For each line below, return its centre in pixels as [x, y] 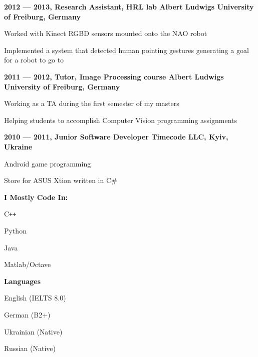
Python [15, 230]
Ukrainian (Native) [33, 331]
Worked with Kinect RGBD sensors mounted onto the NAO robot [106, 33]
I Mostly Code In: [36, 197]
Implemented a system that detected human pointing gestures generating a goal [126, 50]
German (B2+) [27, 314]
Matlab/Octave [28, 264]
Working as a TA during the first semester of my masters [92, 103]
